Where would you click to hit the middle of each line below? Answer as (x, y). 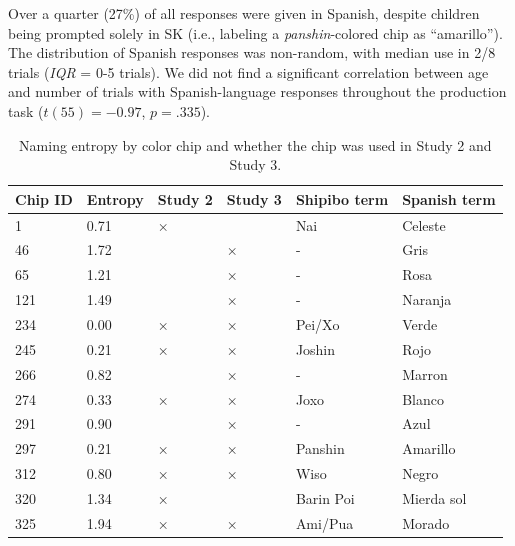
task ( (26, 110)
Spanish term (449, 198)
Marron (425, 373)
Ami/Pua (324, 522)
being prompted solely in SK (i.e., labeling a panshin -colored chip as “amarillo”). (255, 32)
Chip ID (44, 198)
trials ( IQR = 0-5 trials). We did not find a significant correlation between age (248, 71)
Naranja (427, 299)
